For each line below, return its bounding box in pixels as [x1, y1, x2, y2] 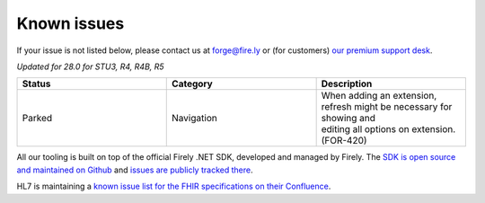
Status [22, 77, 51, 90]
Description [321, 77, 373, 90]
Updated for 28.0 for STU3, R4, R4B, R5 [16, 61, 165, 72]
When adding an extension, [321, 90, 437, 102]
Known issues [16, 13, 125, 33]
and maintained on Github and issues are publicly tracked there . [16, 164, 253, 175]
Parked [22, 112, 53, 125]
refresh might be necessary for [321, 101, 453, 113]
